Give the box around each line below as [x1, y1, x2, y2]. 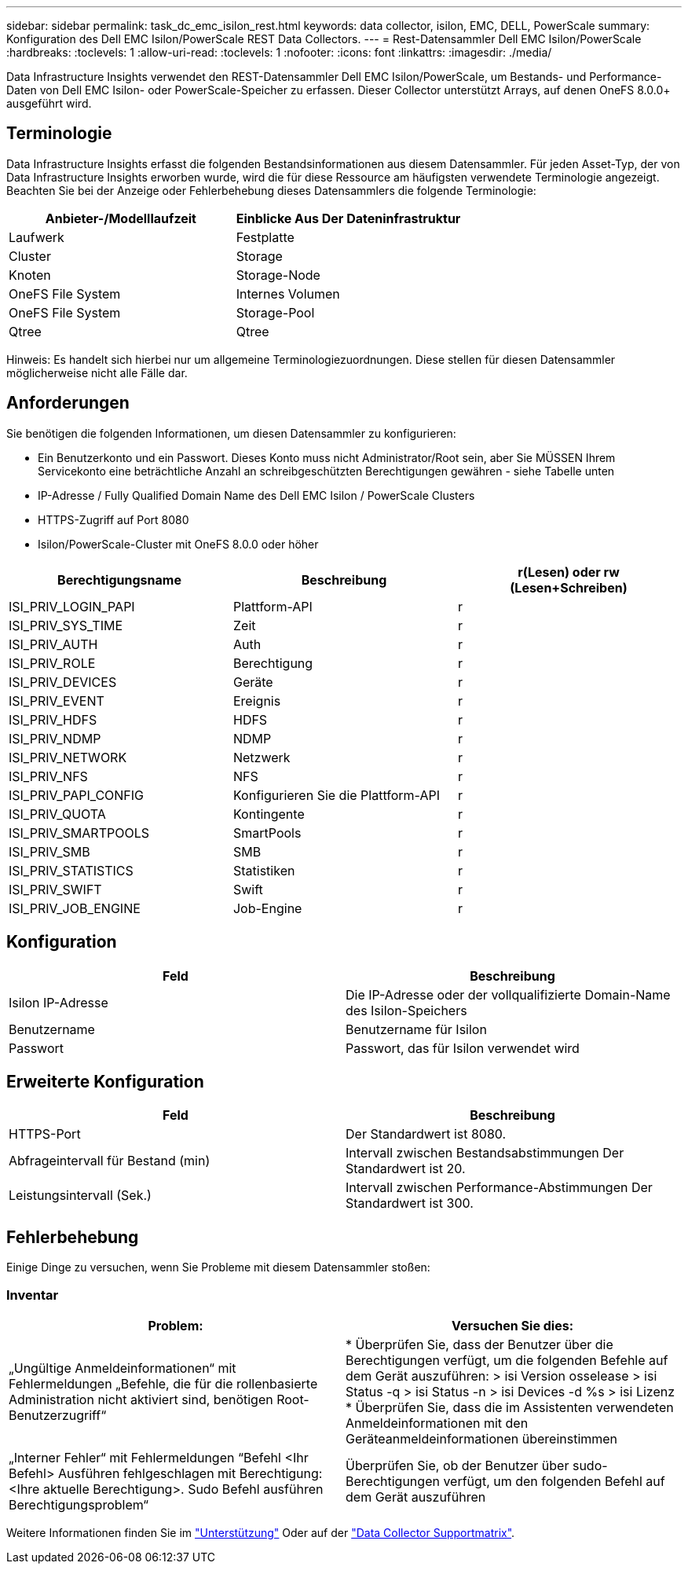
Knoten [9, 266, 51, 283]
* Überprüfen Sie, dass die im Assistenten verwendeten [346, 1399, 674, 1415]
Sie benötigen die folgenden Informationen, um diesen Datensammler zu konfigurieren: [6, 426, 456, 440]
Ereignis [232, 692, 281, 709]
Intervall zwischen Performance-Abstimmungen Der [346, 1179, 653, 1196]
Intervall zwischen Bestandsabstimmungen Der [346, 1145, 624, 1161]
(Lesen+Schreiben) [510, 579, 628, 596]
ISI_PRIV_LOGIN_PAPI [9, 598, 135, 614]
